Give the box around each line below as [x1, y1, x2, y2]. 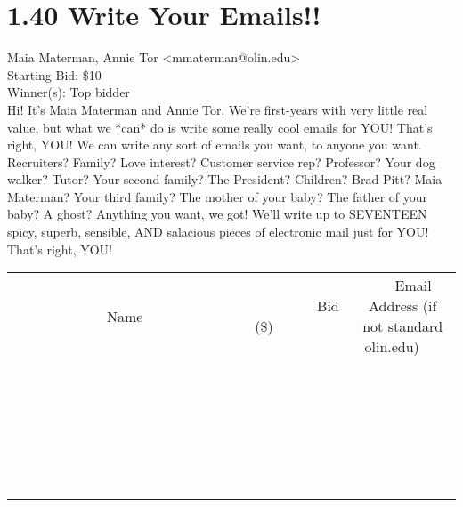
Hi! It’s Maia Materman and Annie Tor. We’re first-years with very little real [7, 100, 428, 118]
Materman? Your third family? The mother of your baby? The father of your [7, 187, 428, 205]
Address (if [369, 295, 437, 317]
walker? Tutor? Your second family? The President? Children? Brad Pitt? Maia [7, 170, 443, 189]
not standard [362, 316, 443, 337]
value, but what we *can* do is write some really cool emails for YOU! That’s [7, 117, 433, 136]
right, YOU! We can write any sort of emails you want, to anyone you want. [7, 135, 422, 154]
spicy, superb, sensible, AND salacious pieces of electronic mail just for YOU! [7, 222, 429, 241]
